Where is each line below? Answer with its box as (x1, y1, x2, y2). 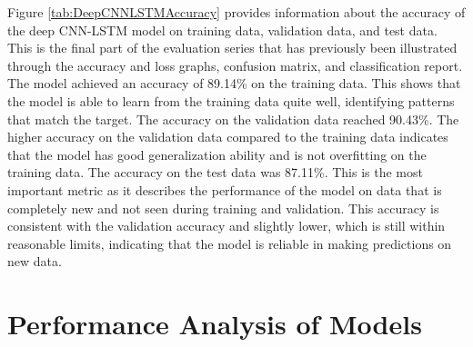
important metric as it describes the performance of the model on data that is (7, 180, 442, 199)
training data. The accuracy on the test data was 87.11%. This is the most (7, 163, 423, 182)
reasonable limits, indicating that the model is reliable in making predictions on (7, 233, 452, 253)
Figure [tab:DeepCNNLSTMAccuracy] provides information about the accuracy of (7, 3, 466, 21)
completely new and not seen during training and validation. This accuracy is (7, 198, 439, 217)
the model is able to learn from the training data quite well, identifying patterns (7, 91, 455, 110)
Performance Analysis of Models (7, 305, 422, 342)
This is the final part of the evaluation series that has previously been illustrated (7, 38, 458, 57)
